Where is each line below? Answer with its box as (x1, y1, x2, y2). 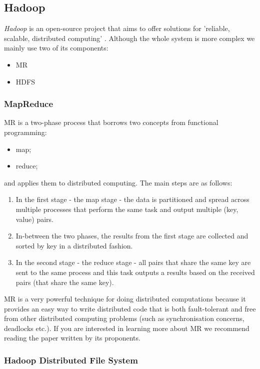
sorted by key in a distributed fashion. (15, 240, 133, 250)
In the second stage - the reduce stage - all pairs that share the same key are (15, 257, 251, 267)
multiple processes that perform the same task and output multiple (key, (15, 203, 238, 214)
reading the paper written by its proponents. (4, 332, 140, 343)
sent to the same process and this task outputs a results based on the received (15, 266, 255, 277)
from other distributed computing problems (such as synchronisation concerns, (4, 313, 244, 323)
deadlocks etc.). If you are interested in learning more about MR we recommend (4, 322, 249, 333)
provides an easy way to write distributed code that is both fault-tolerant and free (4, 303, 256, 313)
